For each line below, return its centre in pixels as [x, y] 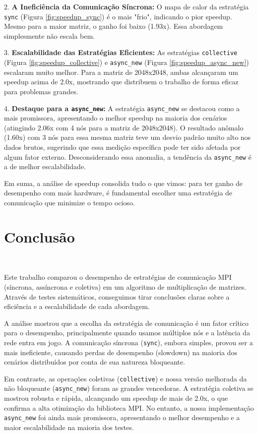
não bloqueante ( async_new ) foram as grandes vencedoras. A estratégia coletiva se [129, 388]
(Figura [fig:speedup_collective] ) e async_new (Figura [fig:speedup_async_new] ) [127, 62]
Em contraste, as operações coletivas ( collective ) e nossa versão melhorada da [126, 378]
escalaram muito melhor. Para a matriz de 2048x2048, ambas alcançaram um [121, 72]
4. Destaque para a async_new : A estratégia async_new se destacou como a [122, 108]
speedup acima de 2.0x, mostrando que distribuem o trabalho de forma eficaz [121, 82]
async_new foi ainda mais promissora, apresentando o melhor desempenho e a [122, 417]
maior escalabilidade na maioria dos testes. [69, 427]
